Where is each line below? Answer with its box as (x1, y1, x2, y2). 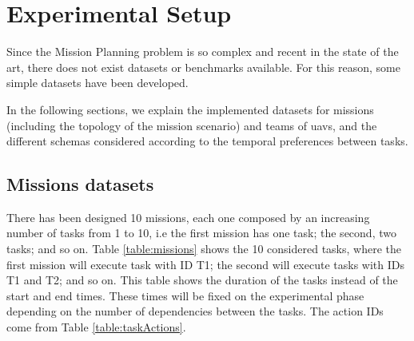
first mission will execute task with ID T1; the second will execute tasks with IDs (6, 256, 404, 272)
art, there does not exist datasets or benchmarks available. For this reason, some (6, 58, 400, 75)
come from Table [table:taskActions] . (6, 319, 186, 335)
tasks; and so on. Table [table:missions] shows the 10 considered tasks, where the (6, 240, 401, 257)
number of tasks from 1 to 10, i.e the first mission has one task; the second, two (6, 224, 396, 241)
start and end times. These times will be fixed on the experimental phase (6, 287, 364, 303)
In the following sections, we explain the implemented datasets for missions (6, 101, 374, 117)
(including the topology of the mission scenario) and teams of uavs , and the (6, 117, 377, 133)
